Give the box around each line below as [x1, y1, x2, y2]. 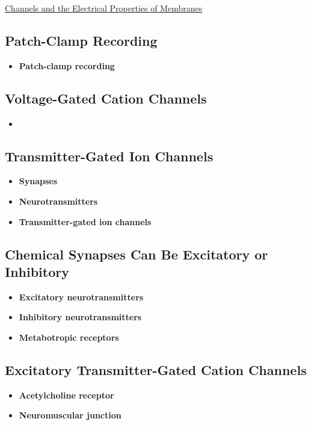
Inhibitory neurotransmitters [19, 311, 142, 323]
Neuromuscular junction [19, 409, 122, 421]
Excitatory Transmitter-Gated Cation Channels [5, 360, 307, 379]
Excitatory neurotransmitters [19, 290, 144, 303]
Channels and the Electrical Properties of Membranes [5, 2, 203, 14]
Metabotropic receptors [19, 330, 119, 343]
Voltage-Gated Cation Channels [5, 88, 207, 107]
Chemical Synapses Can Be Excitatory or [5, 244, 268, 263]
